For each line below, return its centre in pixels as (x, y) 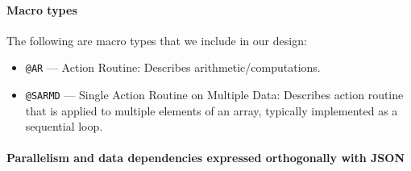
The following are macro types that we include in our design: (157, 40)
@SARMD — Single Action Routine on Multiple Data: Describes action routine (214, 95)
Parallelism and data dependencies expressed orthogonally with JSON (206, 158)
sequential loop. (64, 126)
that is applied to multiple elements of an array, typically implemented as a (212, 110)
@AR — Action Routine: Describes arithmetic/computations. (173, 67)
